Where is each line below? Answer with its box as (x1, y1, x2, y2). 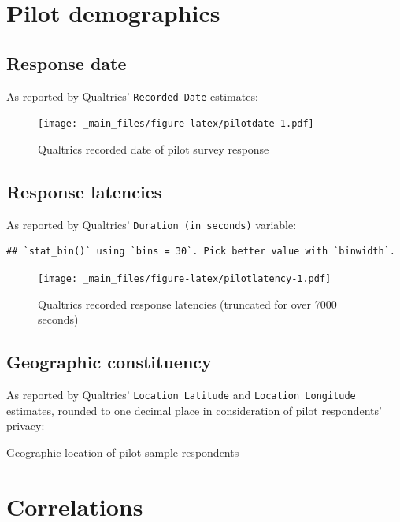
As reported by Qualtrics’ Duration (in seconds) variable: (6, 216, 297, 232)
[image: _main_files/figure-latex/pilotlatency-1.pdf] (38, 272, 331, 284)
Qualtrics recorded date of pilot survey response (38, 140, 269, 157)
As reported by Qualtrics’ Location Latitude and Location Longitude (6, 386, 356, 402)
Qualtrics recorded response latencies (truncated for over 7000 (38, 295, 337, 312)
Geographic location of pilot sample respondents (6, 443, 239, 460)
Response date (6, 50, 127, 75)
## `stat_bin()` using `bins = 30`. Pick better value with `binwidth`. (6, 246, 395, 257)
